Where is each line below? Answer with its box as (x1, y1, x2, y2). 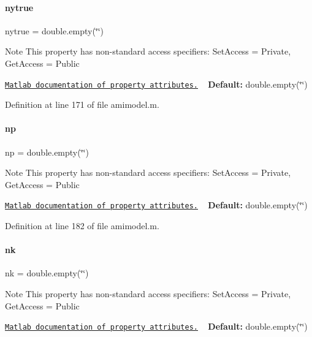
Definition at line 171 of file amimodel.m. (5, 98, 159, 111)
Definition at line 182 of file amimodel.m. (5, 219, 159, 232)
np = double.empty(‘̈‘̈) (5, 145, 89, 158)
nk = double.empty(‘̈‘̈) (5, 267, 89, 279)
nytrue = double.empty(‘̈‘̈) (5, 24, 104, 37)
